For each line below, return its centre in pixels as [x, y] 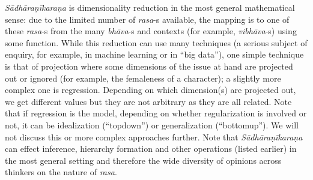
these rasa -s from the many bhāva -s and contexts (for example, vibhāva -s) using [151, 31]
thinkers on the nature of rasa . [61, 172]
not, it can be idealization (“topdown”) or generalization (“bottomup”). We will [152, 124]
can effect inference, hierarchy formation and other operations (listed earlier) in [151, 148]
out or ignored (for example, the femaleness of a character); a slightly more [143, 78]
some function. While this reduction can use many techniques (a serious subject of [156, 42]
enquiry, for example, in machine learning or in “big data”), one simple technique [154, 54]
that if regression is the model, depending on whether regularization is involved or [156, 113]
